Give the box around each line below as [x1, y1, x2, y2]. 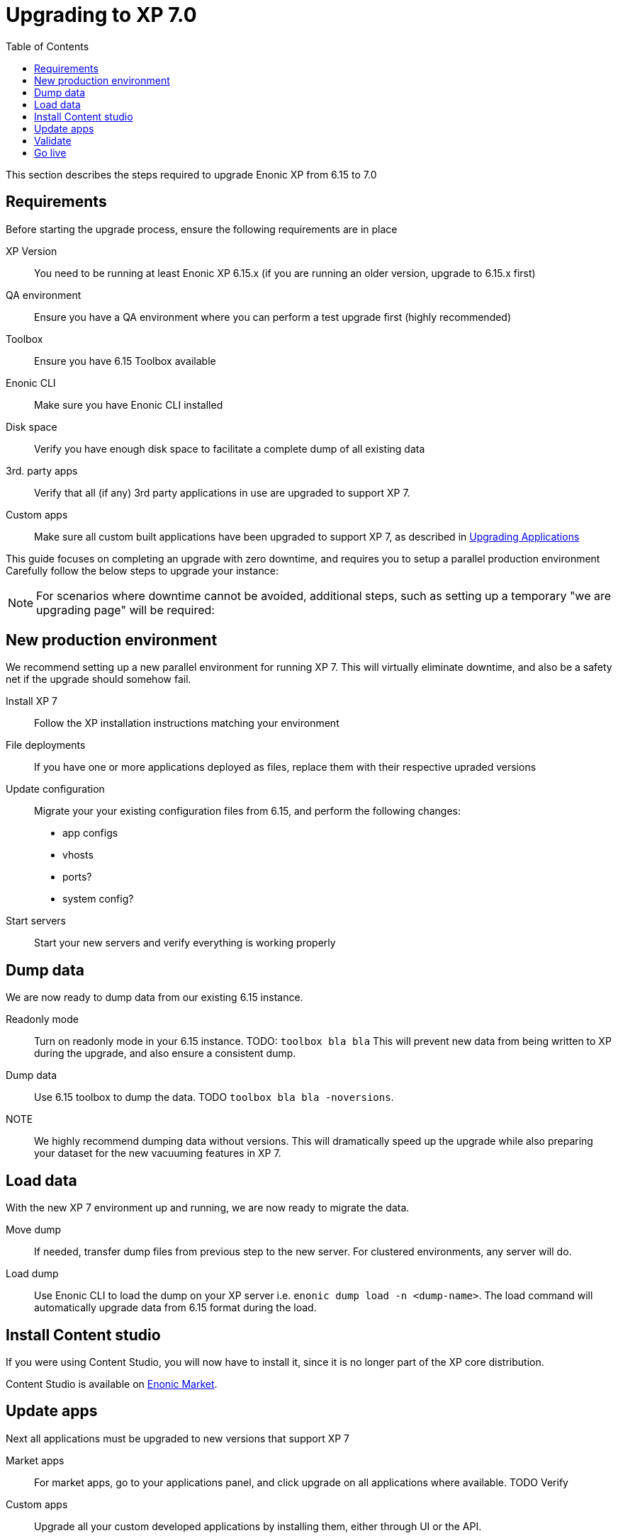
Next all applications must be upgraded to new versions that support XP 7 [6, 1432, 350, 1444]
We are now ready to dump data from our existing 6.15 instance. [6, 991, 303, 1004]
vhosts [62, 849, 94, 861]
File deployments [6, 739, 86, 752]
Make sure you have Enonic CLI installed [34, 398, 223, 411]
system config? [62, 893, 134, 905]
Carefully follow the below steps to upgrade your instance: [6, 564, 279, 577]
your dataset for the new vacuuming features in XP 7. [34, 1147, 281, 1160]
